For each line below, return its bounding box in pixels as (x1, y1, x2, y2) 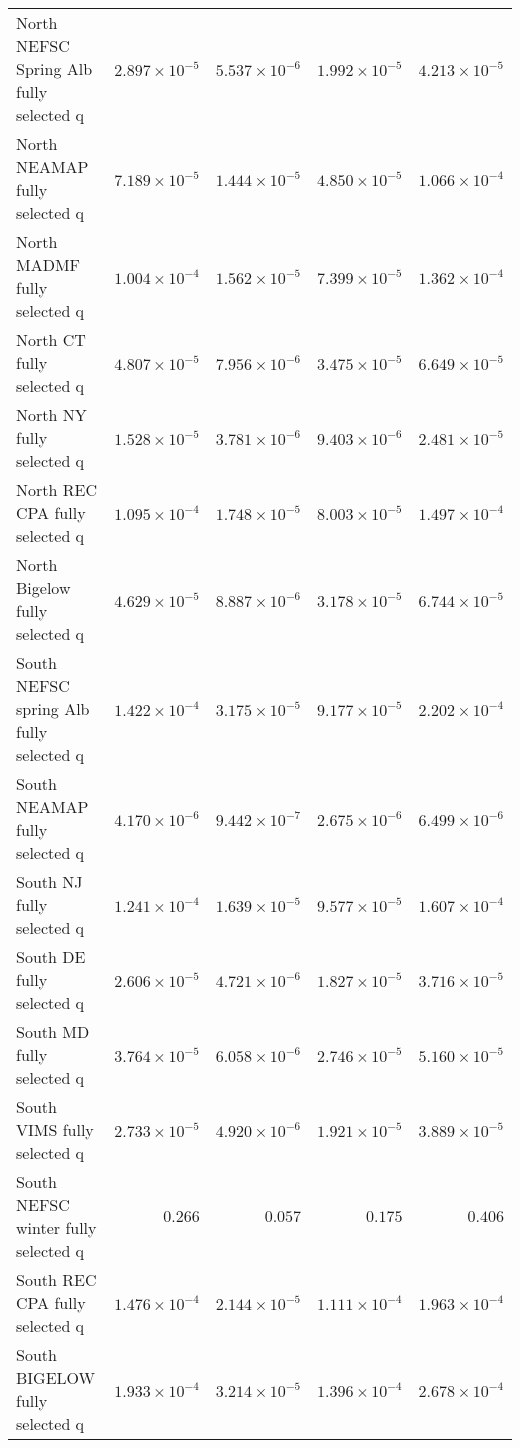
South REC (16, 1268, 97, 1291)
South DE (16, 945, 86, 968)
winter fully (16, 1216, 97, 1239)
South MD (16, 1020, 90, 1043)
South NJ (16, 870, 83, 893)
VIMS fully (16, 1118, 94, 1141)
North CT (16, 328, 86, 351)
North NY (16, 403, 87, 426)
